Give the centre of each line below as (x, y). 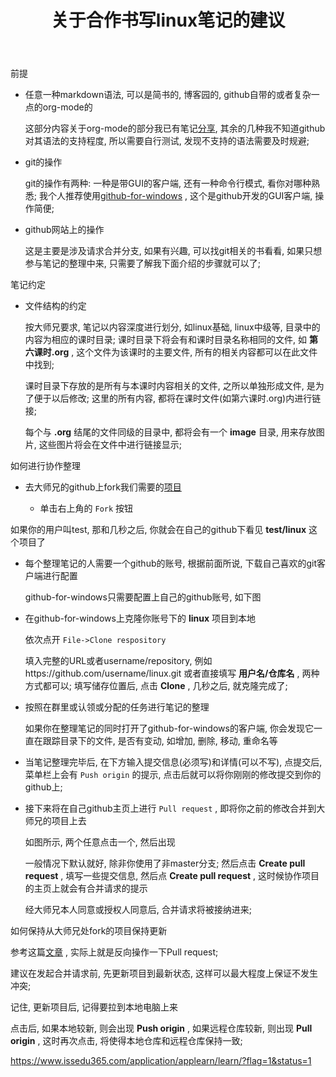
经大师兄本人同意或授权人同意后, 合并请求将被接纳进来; (138, 910)
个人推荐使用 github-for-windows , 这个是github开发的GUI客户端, (180, 196)
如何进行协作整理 (45, 466)
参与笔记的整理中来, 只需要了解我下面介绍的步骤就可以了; (142, 263)
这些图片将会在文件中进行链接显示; (110, 445)
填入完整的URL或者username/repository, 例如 (118, 661)
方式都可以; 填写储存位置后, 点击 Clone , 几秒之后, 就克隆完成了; (156, 686)
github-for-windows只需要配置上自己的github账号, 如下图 (143, 597)
